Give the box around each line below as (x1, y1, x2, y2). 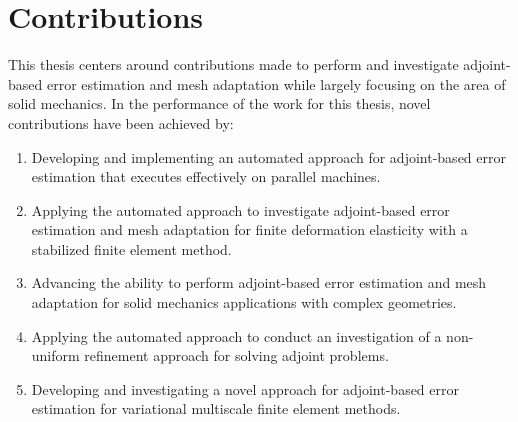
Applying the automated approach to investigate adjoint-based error (31, 199, 450, 220)
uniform (31, 345, 80, 366)
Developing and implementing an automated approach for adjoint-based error (31, 146, 506, 167)
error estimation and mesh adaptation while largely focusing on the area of (46, 73, 506, 94)
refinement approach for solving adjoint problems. (84, 345, 389, 366)
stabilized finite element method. (31, 238, 232, 259)
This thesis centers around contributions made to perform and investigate (8, 54, 459, 75)
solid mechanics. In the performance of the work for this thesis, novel (8, 93, 431, 114)
